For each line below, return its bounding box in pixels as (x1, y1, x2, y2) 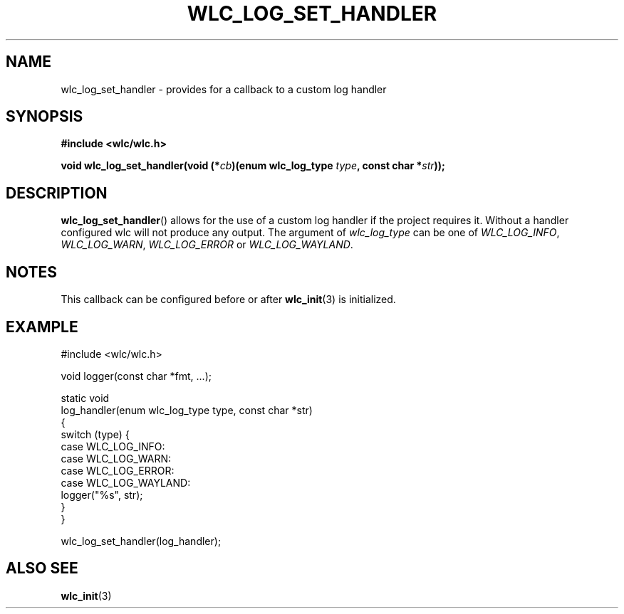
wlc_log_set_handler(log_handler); (61, 534, 222, 547)
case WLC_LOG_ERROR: (61, 464, 175, 477)
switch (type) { (61, 428, 130, 440)
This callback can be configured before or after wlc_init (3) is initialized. (61, 293, 396, 306)
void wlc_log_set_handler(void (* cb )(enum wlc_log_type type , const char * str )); (61, 159, 445, 172)
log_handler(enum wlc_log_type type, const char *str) (61, 403, 313, 416)
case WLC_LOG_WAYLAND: (61, 476, 191, 489)
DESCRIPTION (6, 184, 108, 202)
